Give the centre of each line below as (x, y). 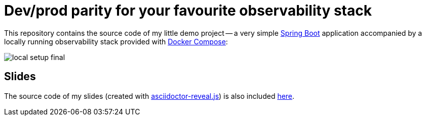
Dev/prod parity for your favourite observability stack (188, 11)
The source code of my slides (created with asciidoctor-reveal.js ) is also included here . (149, 96)
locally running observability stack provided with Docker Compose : (116, 41)
